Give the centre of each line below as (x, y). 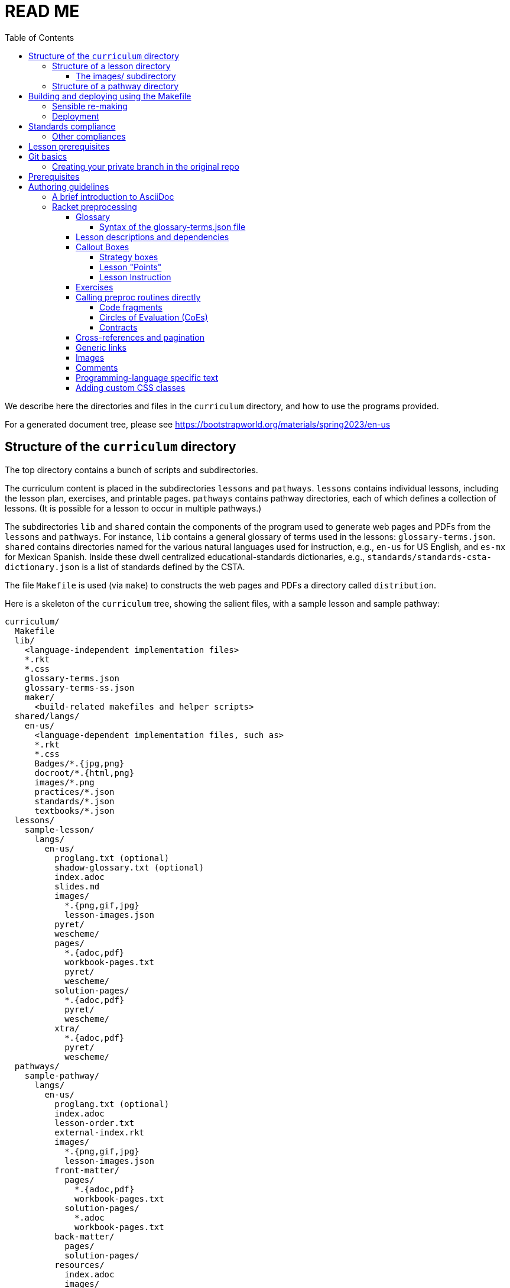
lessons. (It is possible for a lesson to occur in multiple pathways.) (133, 508)
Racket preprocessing (95, 206)
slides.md (77, 886)
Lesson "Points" (131, 267)
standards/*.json (74, 801)
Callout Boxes (103, 247)
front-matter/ (87, 1170)
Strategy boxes (129, 257)
